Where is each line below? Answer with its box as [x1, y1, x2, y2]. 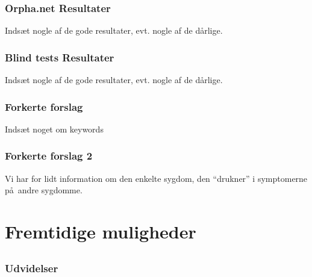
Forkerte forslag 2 [5, 148, 93, 163]
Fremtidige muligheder [5, 219, 196, 244]
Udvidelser [5, 260, 58, 275]
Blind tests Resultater [5, 49, 114, 64]
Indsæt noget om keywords [5, 122, 104, 135]
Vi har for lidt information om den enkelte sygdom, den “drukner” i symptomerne [5, 172, 308, 184]
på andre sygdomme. [5, 184, 83, 196]
